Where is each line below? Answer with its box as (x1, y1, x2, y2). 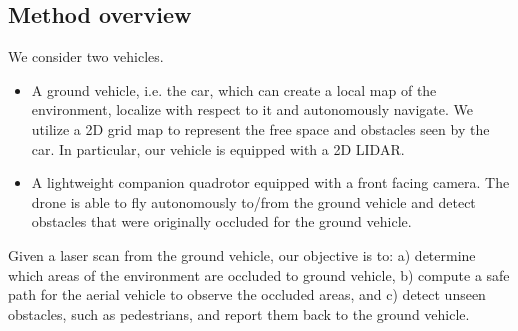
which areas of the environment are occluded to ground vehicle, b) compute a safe (8, 264, 510, 285)
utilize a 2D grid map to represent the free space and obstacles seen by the (31, 118, 490, 139)
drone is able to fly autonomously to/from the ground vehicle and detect (31, 191, 476, 212)
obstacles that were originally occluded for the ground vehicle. (31, 211, 412, 232)
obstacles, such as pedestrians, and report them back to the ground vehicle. (8, 303, 470, 324)
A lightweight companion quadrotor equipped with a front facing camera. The (31, 172, 510, 193)
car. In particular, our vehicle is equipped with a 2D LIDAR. (31, 138, 405, 159)
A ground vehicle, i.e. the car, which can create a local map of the (31, 79, 437, 100)
